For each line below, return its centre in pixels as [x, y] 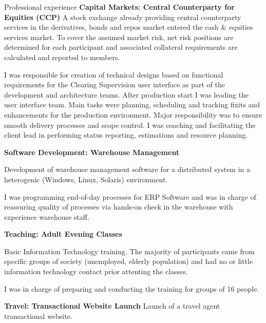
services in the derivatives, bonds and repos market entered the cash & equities [129, 27]
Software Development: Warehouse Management [92, 152]
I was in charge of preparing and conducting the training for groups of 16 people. [132, 288]
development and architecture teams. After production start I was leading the [127, 94]
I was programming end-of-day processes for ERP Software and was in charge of [130, 196]
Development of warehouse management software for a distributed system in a [127, 169]
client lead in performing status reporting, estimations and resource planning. [126, 135]
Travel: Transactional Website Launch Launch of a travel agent [112, 306]
